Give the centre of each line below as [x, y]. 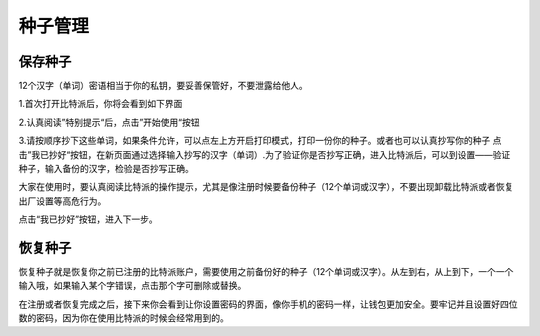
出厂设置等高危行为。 [62, 201]
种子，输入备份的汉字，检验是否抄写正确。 [106, 169]
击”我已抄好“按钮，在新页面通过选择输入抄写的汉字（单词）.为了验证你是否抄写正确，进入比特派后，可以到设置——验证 [264, 154]
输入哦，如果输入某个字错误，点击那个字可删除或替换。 [132, 286]
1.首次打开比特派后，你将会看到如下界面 [100, 104]
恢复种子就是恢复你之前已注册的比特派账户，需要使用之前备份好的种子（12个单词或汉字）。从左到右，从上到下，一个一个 [266, 272]
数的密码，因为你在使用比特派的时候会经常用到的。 [123, 318]
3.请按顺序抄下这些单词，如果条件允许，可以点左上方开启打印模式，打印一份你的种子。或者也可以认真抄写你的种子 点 [260, 141]
